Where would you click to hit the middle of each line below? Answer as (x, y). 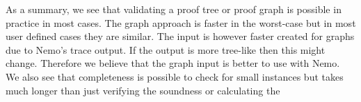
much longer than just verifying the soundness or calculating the (143, 90)
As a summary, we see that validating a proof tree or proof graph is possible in (174, 9)
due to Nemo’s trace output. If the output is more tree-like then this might (166, 49)
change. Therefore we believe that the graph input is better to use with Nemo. (173, 63)
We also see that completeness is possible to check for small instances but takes (175, 76)
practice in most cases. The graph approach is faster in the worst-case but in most (181, 22)
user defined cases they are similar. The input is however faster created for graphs (180, 36)
